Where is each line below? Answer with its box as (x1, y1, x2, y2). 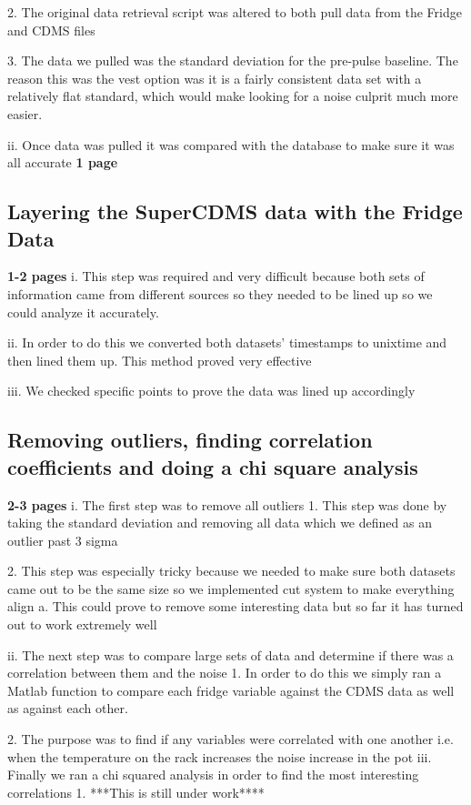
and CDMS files (7, 20, 95, 39)
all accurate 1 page (7, 153, 118, 172)
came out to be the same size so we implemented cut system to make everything (7, 579, 455, 598)
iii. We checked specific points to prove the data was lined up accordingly (7, 381, 416, 400)
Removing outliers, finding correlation (7, 426, 373, 454)
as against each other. (7, 699, 128, 718)
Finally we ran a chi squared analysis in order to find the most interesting (7, 765, 419, 784)
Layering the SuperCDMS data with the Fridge (7, 197, 463, 226)
